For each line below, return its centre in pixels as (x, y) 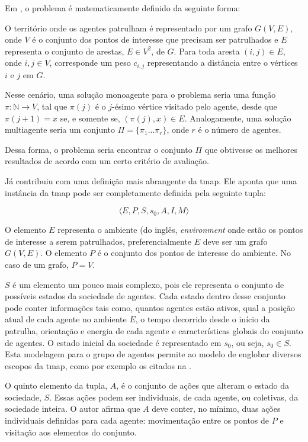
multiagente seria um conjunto (60, 129)
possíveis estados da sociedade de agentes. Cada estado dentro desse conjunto (145, 296)
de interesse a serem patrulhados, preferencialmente (98, 241)
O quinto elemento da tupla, (56, 385)
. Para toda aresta (207, 51)
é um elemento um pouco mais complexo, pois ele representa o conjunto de (148, 284)
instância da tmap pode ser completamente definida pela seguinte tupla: (135, 192)
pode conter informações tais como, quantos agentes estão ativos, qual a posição (150, 307)
